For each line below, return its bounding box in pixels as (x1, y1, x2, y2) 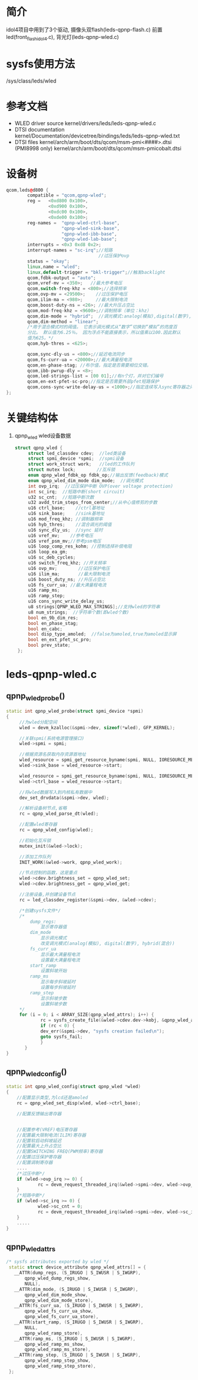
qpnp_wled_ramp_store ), (24, 1330, 83, 1336)
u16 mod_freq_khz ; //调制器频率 (28, 516, 103, 522)
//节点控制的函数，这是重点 (19, 870, 78, 876)
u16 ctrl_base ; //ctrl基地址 (28, 505, 105, 511)
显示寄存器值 (40, 924, 67, 930)
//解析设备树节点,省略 (19, 805, 67, 811)
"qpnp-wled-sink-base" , (61, 225, 120, 231)
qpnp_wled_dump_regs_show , (24, 1276, 91, 1281)
